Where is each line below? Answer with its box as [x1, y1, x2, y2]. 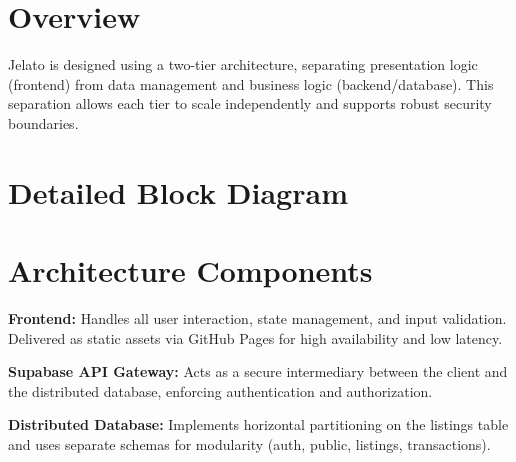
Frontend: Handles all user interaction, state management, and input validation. [8, 308, 507, 328]
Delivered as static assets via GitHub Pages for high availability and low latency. [8, 327, 503, 348]
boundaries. [8, 112, 79, 133]
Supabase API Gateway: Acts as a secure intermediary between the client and [8, 361, 508, 382]
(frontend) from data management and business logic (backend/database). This [8, 73, 494, 94]
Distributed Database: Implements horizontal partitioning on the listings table [8, 414, 509, 435]
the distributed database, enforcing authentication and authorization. [8, 380, 433, 401]
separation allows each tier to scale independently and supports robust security [8, 93, 492, 114]
